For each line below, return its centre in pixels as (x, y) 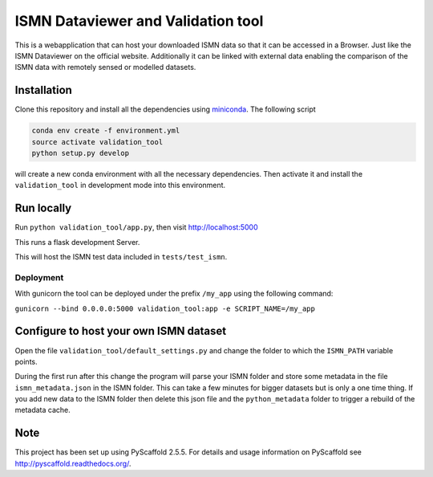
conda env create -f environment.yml (106, 131)
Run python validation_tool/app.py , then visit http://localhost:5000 (136, 227)
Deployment (39, 277)
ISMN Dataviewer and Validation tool (139, 21)
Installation (43, 90)
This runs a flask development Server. (77, 242)
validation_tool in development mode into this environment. (120, 185)
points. (26, 361)
